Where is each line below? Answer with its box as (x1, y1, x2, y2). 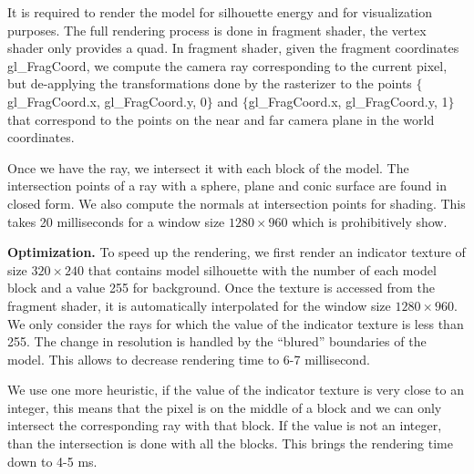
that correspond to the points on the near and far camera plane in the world (7, 109, 435, 129)
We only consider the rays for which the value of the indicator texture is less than (7, 314, 464, 333)
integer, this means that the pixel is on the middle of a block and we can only (7, 397, 442, 417)
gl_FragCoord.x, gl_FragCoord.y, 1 (248, 91, 448, 110)
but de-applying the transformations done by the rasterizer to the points (7, 74, 412, 93)
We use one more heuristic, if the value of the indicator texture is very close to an (7, 380, 464, 399)
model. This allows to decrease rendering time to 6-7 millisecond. (7, 349, 370, 368)
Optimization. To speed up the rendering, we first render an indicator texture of (7, 242, 466, 262)
